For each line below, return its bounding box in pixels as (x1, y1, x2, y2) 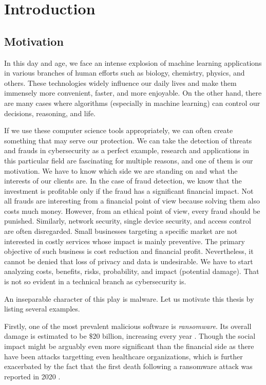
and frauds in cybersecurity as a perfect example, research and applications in (4, 145, 250, 156)
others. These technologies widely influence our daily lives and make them (4, 77, 237, 88)
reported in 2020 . (4, 371, 61, 381)
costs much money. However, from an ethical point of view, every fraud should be (4, 205, 260, 216)
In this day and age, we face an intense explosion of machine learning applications (4, 57, 262, 68)
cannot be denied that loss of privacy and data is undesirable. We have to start (4, 255, 253, 266)
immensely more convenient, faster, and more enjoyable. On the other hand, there (4, 87, 262, 98)
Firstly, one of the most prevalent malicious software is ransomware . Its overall (4, 320, 252, 331)
